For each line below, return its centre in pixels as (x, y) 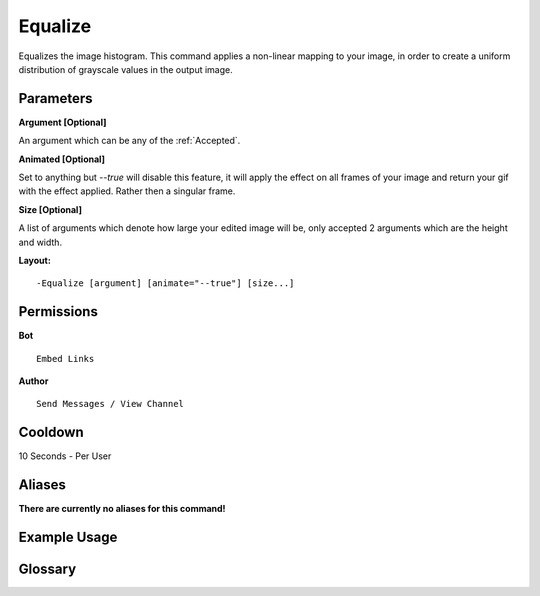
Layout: (35, 260)
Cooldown (51, 432)
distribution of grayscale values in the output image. (126, 69)
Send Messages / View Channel (110, 404)
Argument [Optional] (62, 122)
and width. (40, 242)
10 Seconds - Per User (65, 456)
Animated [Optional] (61, 159)
